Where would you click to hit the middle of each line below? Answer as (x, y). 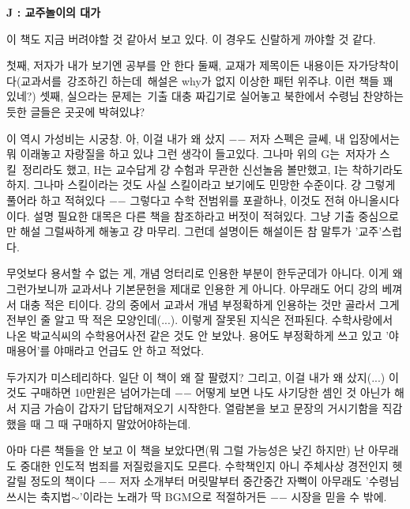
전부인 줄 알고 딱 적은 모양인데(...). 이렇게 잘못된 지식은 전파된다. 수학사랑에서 (200, 320)
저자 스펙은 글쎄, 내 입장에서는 (325, 138)
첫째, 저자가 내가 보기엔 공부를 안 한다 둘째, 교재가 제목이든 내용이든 (175, 65)
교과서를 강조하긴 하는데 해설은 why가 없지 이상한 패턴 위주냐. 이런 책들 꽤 (207, 80)
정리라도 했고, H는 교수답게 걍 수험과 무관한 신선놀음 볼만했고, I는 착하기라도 (212, 169)
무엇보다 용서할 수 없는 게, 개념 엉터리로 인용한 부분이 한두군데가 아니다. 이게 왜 (205, 273)
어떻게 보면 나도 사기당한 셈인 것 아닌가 (293, 392)
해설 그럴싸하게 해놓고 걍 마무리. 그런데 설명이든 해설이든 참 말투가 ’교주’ (201, 231)
